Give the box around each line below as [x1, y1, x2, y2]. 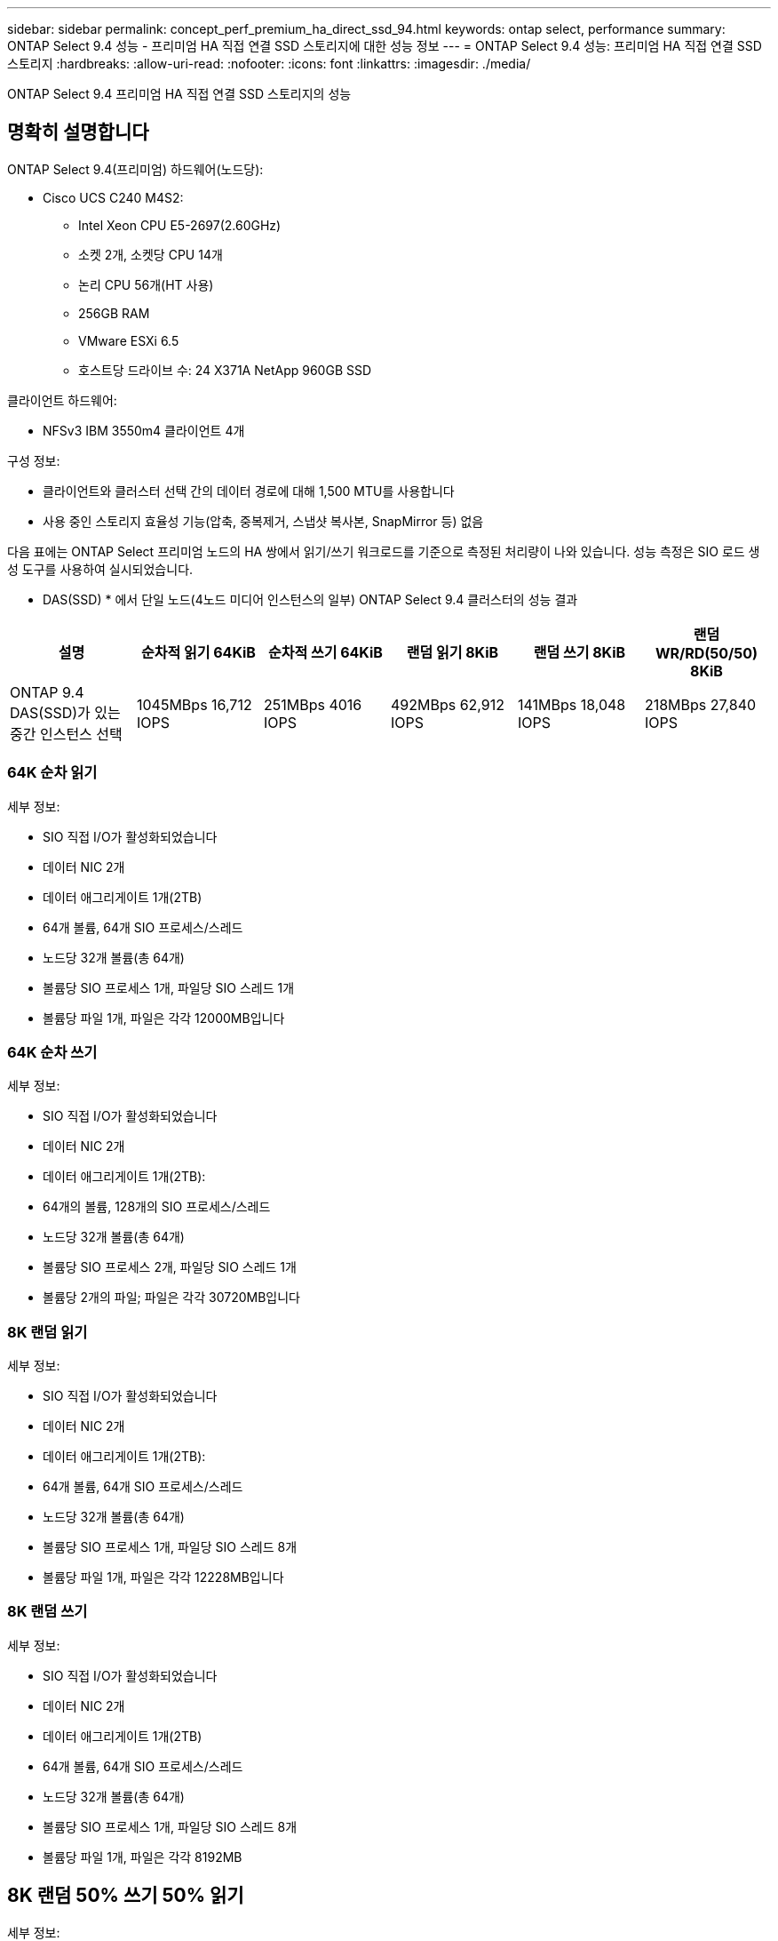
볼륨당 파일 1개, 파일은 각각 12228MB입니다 [43, 1570, 284, 1586]
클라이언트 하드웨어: [7, 392, 117, 408]
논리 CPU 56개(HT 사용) [78, 276, 214, 292]
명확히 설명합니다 [7, 121, 149, 144]
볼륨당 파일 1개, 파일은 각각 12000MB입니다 [43, 1010, 285, 1026]
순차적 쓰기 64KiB [267, 643, 383, 661]
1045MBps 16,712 [136, 695, 252, 714]
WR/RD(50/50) [655, 643, 758, 662]
